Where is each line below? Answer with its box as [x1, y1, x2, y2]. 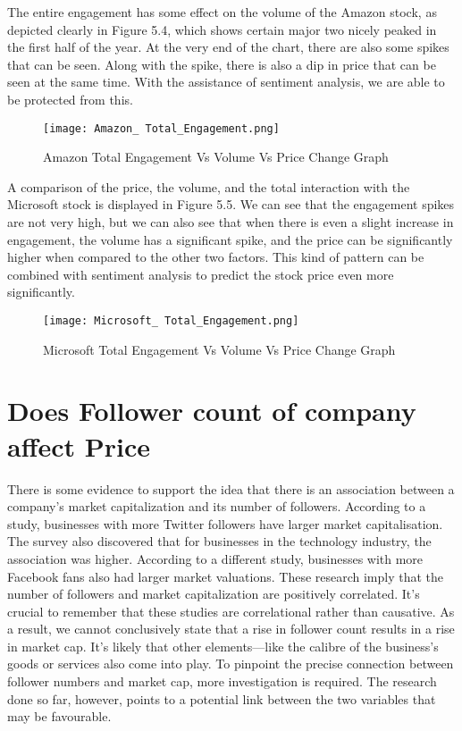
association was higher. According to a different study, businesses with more [7, 549, 424, 567]
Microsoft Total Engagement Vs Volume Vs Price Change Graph [43, 340, 396, 358]
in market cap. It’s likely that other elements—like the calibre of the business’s [7, 636, 439, 655]
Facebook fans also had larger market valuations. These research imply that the [7, 567, 444, 585]
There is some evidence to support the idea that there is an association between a [7, 479, 455, 498]
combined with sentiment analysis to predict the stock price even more [7, 265, 394, 283]
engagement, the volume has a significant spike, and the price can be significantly [7, 230, 453, 248]
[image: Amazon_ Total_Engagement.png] [43, 122, 280, 135]
